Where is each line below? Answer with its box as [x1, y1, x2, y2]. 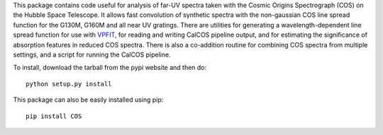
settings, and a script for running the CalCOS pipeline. [13, 50, 171, 59]
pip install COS [26, 112, 82, 120]
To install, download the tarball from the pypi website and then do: [13, 64, 207, 72]
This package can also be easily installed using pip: [13, 95, 164, 104]
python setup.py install [26, 80, 112, 88]
